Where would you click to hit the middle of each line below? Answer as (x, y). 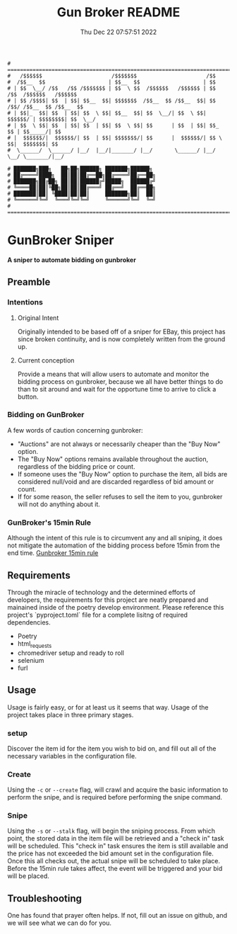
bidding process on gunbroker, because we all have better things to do (120, 381)
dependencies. (29, 622)
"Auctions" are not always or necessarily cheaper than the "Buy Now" (119, 444)
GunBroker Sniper (61, 240)
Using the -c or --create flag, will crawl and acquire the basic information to (118, 790)
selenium (31, 660)
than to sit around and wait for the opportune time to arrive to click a (117, 389)
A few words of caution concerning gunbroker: (75, 430)
